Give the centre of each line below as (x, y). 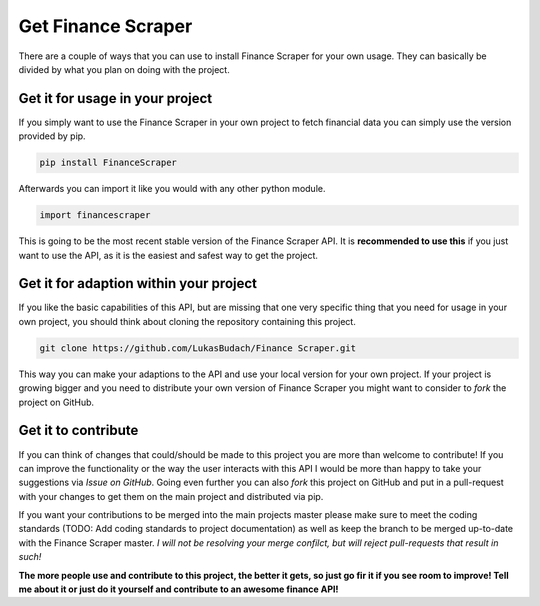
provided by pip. (52, 136)
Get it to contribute (78, 430)
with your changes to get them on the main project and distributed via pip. (171, 496)
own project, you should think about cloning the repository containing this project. (187, 321)
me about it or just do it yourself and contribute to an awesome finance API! (178, 589)
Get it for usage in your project (115, 98)
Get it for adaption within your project (138, 283)
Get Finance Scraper (105, 26)
